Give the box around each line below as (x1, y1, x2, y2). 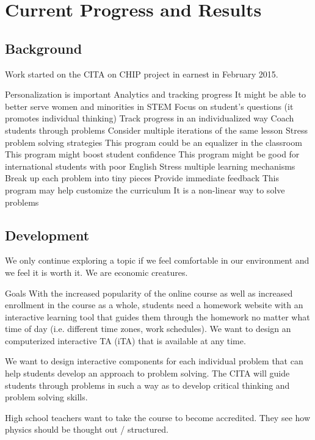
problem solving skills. (5, 391, 88, 403)
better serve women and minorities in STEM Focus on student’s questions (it (5, 99, 294, 112)
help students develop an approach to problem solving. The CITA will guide (5, 367, 290, 380)
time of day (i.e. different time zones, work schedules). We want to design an (5, 322, 291, 335)
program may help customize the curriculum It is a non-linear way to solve (5, 183, 285, 196)
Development (5, 225, 90, 244)
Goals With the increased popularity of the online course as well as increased (5, 286, 293, 299)
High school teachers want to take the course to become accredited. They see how (5, 411, 311, 424)
